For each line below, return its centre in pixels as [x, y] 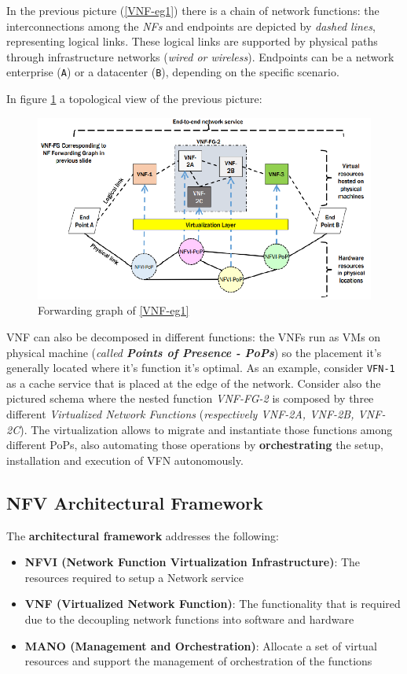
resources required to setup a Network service [134, 577]
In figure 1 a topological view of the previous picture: [134, 99]
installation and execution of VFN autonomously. [125, 460]
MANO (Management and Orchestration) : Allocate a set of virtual [201, 645]
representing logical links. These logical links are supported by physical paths [192, 41]
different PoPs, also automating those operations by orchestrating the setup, [195, 445]
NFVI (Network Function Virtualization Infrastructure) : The [192, 562]
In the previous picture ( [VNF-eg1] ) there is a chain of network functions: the [193, 10]
